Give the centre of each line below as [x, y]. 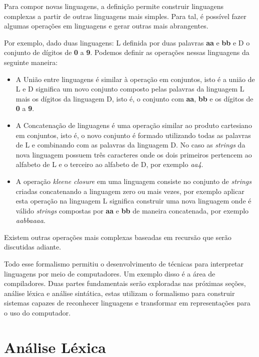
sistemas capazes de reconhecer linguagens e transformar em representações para [127, 303]
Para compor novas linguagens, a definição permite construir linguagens [114, 6]
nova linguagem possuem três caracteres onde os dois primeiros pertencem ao [134, 154]
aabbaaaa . [30, 220]
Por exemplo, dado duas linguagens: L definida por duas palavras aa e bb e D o [127, 42]
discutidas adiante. [33, 247]
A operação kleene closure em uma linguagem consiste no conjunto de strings [134, 181]
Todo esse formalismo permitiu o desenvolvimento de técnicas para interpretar [124, 264]
